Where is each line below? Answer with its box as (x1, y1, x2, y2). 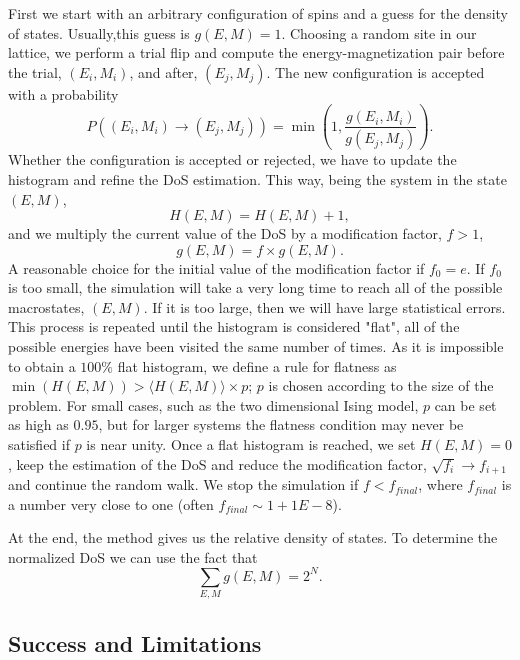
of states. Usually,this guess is (8, 22, 190, 43)
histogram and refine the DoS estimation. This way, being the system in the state (8, 168, 507, 189)
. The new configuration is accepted (266, 61, 485, 82)
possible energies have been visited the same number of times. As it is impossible (8, 336, 504, 357)
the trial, (8, 61, 62, 82)
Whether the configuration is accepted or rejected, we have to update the (8, 149, 457, 170)
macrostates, (8, 296, 85, 317)
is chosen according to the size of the (268, 375, 494, 396)
